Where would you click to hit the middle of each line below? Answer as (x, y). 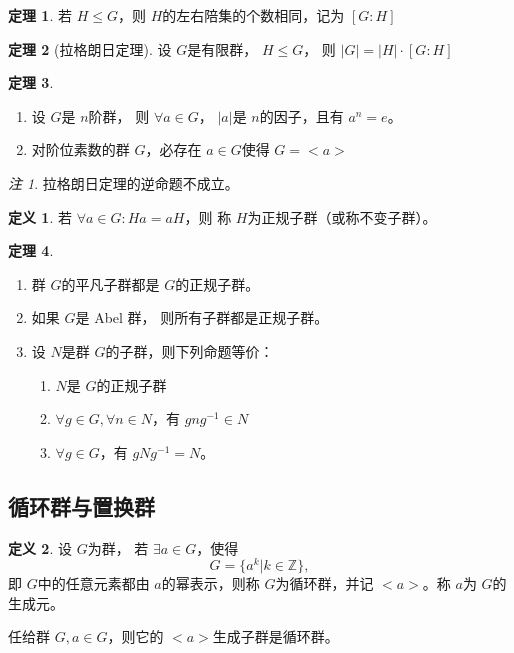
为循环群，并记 (324, 583)
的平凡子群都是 (110, 283)
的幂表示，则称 (210, 583)
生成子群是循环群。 (275, 636)
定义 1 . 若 (40, 216)
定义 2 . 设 (40, 547)
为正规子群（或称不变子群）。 (342, 216)
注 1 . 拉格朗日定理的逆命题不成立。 (123, 182)
